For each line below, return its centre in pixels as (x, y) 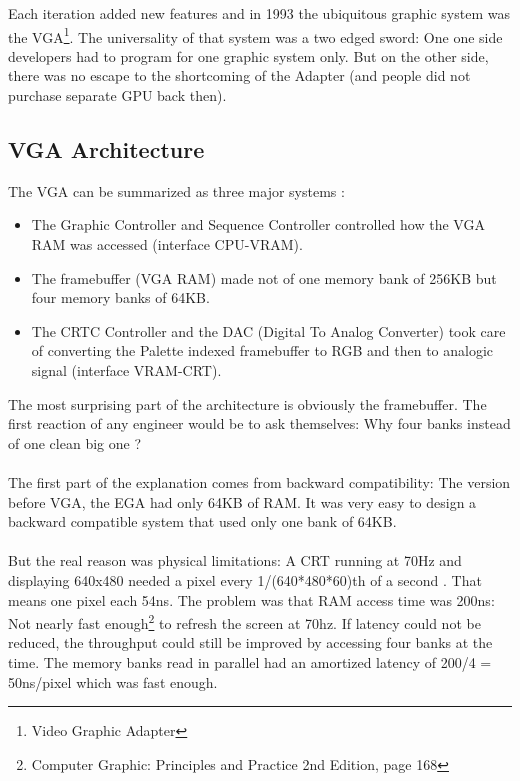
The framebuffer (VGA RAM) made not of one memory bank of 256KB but (264, 277)
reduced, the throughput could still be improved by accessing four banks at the (250, 642)
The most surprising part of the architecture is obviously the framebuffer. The (247, 403)
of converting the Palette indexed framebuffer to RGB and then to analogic (262, 350)
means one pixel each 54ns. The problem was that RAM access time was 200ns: (251, 599)
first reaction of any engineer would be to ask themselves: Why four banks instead (259, 423)
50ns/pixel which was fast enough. (113, 681)
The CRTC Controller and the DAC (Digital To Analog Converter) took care (268, 330)
